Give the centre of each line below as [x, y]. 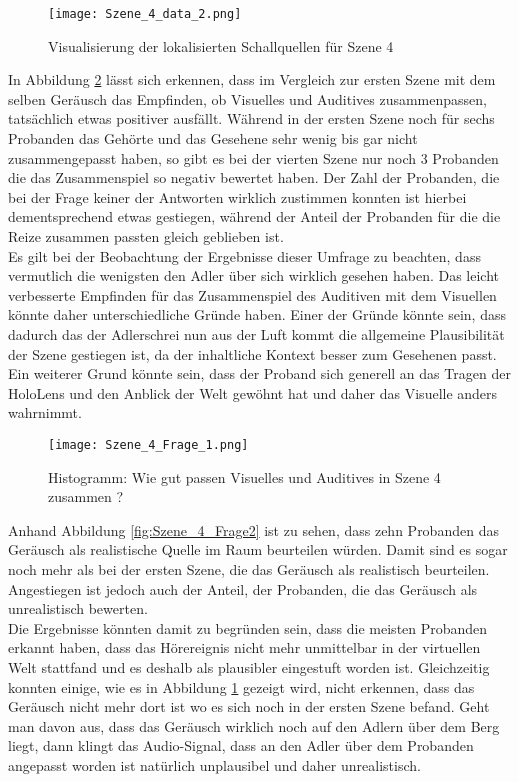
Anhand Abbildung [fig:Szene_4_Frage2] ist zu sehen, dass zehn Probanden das [253, 529]
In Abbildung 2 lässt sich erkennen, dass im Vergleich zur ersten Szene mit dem [252, 79]
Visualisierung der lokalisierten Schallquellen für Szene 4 [221, 45]
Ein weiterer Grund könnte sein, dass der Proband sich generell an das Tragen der [259, 373]
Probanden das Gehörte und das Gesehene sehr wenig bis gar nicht [213, 138]
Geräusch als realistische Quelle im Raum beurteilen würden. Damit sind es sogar [258, 549]
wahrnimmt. [45, 412]
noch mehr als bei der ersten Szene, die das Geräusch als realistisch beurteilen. [249, 568]
